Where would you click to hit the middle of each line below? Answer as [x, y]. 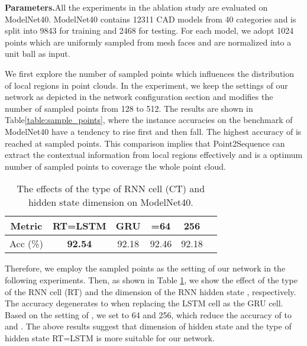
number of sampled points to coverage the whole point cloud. [115, 166]
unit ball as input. [38, 54]
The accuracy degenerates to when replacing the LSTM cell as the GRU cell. [144, 303]
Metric [26, 226]
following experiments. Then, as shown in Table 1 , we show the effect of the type [151, 279]
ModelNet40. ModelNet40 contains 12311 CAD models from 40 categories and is [151, 19]
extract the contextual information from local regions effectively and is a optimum [154, 155]
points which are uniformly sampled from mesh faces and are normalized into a [148, 42]
